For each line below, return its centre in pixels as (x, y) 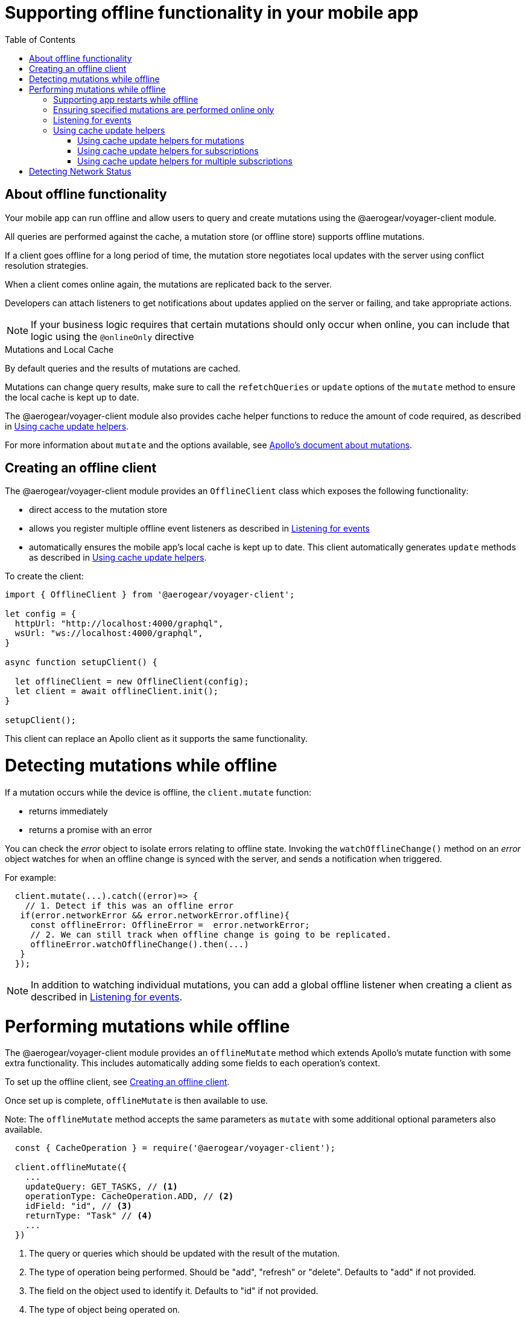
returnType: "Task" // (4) (89, 1216)
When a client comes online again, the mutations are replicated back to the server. (168, 284)
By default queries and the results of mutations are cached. (123, 368)
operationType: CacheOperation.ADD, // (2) (129, 1196)
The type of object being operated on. (105, 1310)
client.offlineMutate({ (71, 1167)
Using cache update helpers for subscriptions (168, 150)
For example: (31, 877)
